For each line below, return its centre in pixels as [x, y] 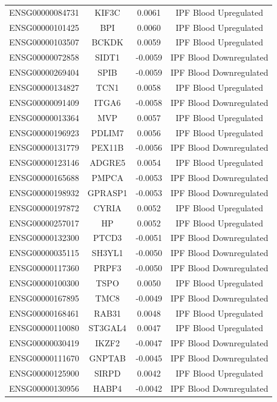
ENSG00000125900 [44, 373]
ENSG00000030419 [44, 343]
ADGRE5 [108, 163]
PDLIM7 [107, 132]
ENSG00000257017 [44, 222]
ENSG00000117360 [44, 268]
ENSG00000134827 [44, 87]
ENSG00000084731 [44, 12]
